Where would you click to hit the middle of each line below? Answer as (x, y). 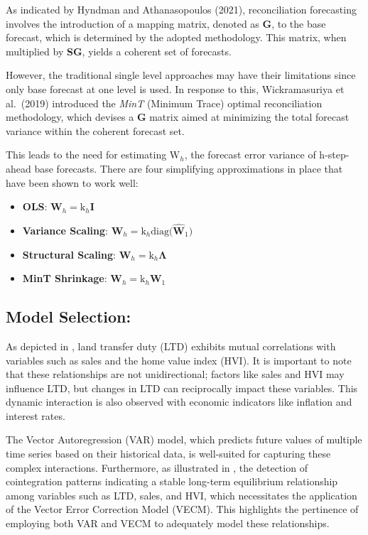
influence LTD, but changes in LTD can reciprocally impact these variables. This (182, 388)
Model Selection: (69, 317)
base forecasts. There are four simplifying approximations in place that (189, 168)
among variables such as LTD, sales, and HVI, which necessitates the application (182, 495)
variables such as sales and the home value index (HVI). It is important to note (179, 360)
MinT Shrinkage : (65, 278)
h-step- (334, 155)
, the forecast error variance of (250, 155)
